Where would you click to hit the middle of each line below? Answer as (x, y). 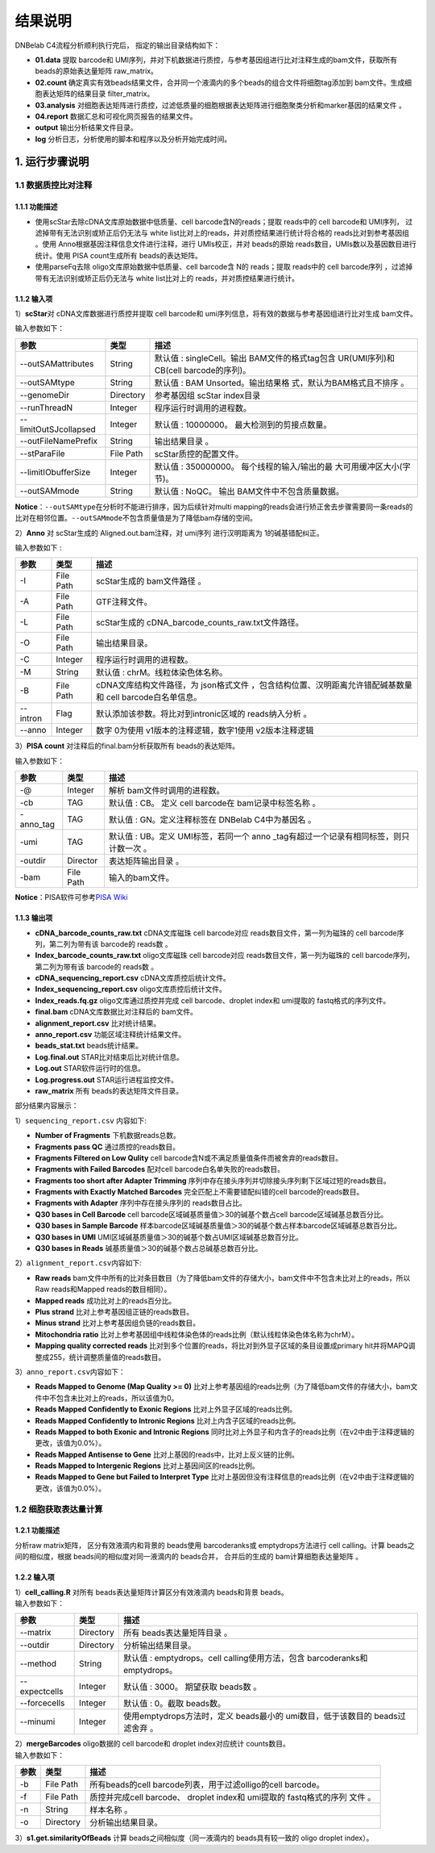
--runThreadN (46, 408)
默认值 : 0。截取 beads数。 (174, 1704)
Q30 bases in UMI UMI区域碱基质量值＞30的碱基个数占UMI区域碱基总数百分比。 (169, 1237)
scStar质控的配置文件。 (199, 454)
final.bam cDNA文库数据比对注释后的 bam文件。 (116, 1012)
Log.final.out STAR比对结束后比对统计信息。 (110, 1056)
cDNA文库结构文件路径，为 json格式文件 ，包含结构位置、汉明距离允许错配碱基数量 (254, 685)
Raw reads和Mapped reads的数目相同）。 (103, 1289)
